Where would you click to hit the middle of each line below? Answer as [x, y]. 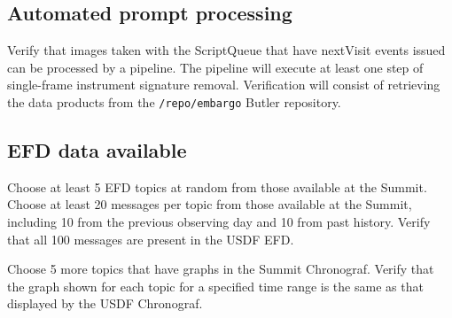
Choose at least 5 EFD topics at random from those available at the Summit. [217, 186]
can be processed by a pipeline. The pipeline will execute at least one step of [215, 67]
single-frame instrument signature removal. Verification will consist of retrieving [224, 85]
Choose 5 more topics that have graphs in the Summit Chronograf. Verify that [221, 269]
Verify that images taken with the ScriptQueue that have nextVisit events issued [226, 50]
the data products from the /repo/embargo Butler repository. [174, 101]
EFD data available [97, 150]
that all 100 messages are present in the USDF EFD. [151, 239]
